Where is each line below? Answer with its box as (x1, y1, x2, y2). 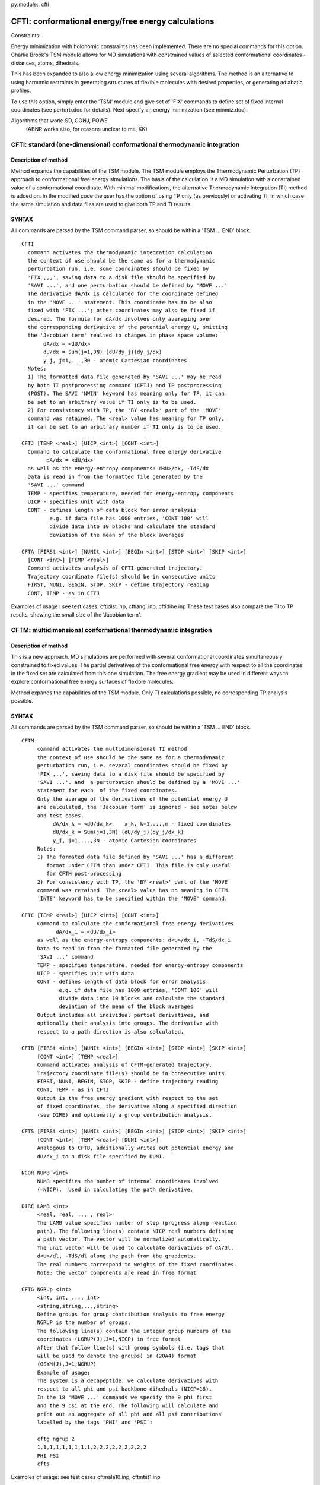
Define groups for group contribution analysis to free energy (37, 1310, 225, 1317)
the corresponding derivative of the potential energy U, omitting (27, 324, 228, 331)
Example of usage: (37, 1369, 91, 1376)
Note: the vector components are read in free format (37, 1269, 197, 1276)
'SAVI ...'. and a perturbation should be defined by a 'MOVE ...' (37, 779, 241, 785)
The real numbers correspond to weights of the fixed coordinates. (37, 1261, 237, 1268)
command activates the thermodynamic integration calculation (27, 249, 213, 255)
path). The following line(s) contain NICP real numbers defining (37, 1228, 234, 1235)
